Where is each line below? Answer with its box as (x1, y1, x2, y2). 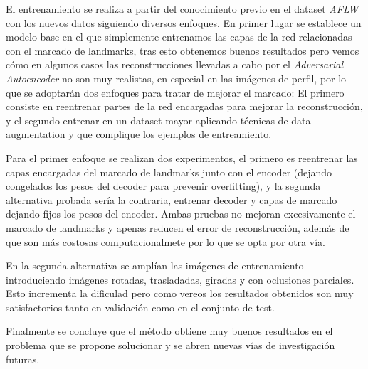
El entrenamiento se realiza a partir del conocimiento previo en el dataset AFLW (6, 1, 359, 16)
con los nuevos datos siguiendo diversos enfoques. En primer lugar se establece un (6, 15, 362, 30)
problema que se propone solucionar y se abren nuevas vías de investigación (6, 338, 335, 353)
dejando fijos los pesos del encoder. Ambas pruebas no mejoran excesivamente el (6, 206, 356, 221)
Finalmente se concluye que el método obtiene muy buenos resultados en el (6, 323, 333, 338)
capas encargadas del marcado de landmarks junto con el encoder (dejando (6, 164, 332, 179)
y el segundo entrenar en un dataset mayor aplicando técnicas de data (6, 112, 311, 127)
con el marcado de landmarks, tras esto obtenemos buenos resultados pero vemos (6, 43, 359, 58)
